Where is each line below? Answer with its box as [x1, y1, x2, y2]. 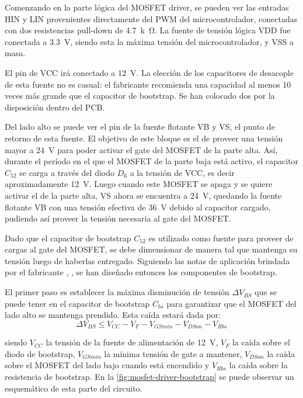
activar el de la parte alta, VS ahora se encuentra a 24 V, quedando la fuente [5, 189, 282, 201]
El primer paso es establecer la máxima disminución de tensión [5, 286, 229, 298]
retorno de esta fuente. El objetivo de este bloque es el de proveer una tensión [5, 131, 283, 144]
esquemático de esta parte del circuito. [5, 382, 142, 394]
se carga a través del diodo [19, 166, 115, 178]
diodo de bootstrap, [5, 347, 75, 359]
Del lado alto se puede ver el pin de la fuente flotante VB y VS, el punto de [5, 120, 275, 133]
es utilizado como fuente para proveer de [148, 231, 294, 244]
